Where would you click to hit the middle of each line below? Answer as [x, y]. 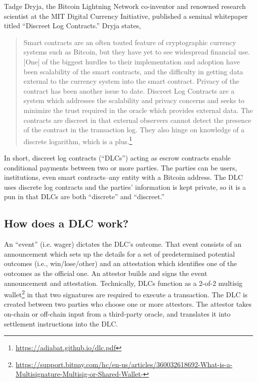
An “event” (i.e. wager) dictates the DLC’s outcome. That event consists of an [123, 244]
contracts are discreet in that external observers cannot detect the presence [137, 120]
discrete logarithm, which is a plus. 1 [78, 140]
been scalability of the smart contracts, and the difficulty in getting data [133, 71]
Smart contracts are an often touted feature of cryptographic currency [130, 42]
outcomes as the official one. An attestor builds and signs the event [106, 273]
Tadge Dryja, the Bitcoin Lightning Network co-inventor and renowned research [125, 6]
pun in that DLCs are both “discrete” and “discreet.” [84, 196]
